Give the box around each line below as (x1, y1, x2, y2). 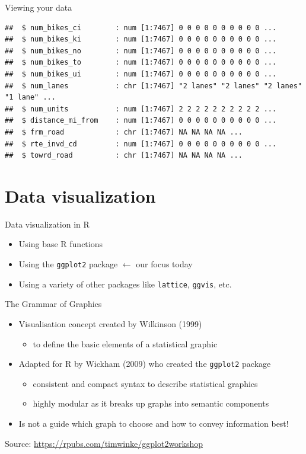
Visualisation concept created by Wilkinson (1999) (18, 317, 202, 330)
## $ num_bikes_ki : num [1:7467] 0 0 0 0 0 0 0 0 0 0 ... (5, 35, 277, 44)
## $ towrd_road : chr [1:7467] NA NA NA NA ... (5, 151, 243, 160)
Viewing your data (5, 1, 72, 13)
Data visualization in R (5, 218, 90, 230)
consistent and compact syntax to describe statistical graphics (33, 377, 258, 389)
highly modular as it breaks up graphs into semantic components (33, 397, 269, 410)
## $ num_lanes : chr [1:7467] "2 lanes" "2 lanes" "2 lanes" (5, 81, 302, 90)
